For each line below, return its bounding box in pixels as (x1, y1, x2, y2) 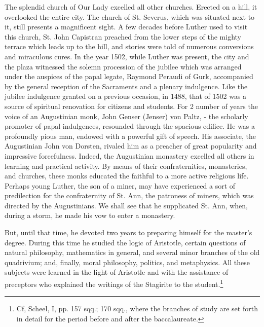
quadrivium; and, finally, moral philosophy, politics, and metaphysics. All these (5, 257, 250, 267)
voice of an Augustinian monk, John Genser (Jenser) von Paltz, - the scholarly (5, 111, 248, 121)
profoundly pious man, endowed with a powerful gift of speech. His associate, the (5, 130, 256, 141)
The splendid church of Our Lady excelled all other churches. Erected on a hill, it (5, 2, 257, 12)
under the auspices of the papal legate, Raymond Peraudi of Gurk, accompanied (5, 71, 253, 82)
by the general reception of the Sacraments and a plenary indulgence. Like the (5, 81, 248, 91)
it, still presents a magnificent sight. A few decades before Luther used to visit (5, 21, 248, 32)
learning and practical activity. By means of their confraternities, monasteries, (5, 160, 247, 171)
